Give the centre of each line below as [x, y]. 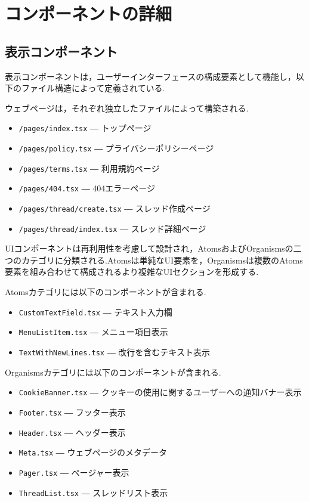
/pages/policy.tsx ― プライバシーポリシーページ [116, 148]
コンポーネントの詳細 [89, 13]
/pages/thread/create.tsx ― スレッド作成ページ [115, 208]
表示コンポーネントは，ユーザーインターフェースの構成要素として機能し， [150, 76]
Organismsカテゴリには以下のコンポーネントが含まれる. [113, 372]
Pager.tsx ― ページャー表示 [74, 472]
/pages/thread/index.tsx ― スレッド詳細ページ [112, 228]
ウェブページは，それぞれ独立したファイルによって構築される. [127, 108]
